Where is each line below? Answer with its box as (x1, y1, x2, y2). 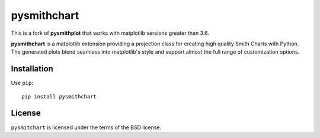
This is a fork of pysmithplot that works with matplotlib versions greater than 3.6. (11, 29, 210, 37)
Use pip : (11, 80, 34, 87)
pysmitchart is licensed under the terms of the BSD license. (11, 124, 162, 131)
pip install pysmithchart (21, 93, 97, 100)
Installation (11, 64, 53, 74)
